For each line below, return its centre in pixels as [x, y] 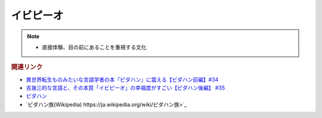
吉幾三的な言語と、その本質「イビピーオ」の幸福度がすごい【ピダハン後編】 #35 [126, 88]
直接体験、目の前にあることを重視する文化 [94, 47]
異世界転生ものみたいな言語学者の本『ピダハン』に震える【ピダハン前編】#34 [122, 79]
